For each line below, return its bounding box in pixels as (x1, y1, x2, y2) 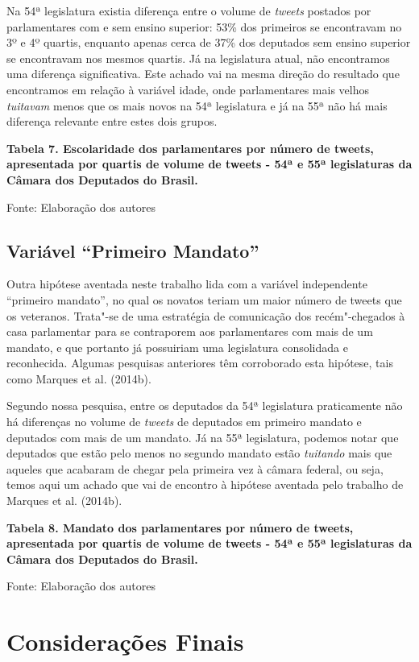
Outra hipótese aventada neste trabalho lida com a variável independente (6, 275, 367, 292)
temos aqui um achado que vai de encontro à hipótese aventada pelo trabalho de (6, 476, 404, 493)
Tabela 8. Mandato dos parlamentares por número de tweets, (6, 519, 354, 536)
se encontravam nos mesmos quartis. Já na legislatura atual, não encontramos (6, 49, 390, 66)
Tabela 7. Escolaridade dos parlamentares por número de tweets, (6, 139, 374, 156)
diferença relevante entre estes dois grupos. (6, 113, 218, 130)
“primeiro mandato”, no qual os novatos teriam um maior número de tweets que (6, 291, 402, 308)
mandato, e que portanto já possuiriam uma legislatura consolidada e (6, 338, 348, 355)
